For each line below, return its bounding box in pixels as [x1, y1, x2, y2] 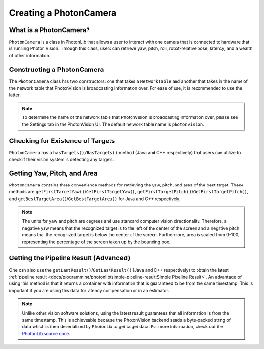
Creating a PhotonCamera [9, 7, 117, 18]
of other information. [9, 52, 51, 58]
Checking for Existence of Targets [9, 137, 115, 145]
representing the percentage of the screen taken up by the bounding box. [22, 239, 171, 245]
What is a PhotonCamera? [9, 26, 90, 34]
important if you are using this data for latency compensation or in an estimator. [9, 287, 170, 293]
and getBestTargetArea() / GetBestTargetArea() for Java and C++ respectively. [9, 196, 181, 202]
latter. [9, 92, 21, 98]
